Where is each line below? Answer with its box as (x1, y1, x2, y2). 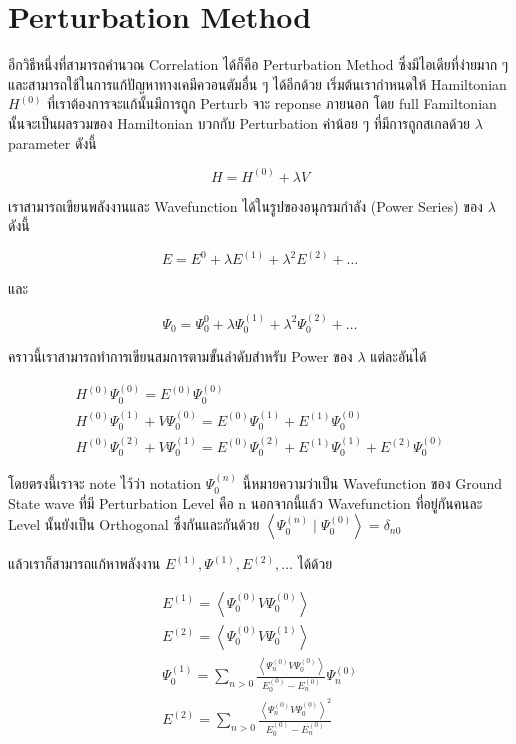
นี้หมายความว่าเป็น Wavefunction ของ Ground (242, 473, 503, 494)
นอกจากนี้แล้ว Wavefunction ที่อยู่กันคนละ (250, 492, 483, 513)
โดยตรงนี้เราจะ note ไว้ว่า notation (8, 473, 202, 494)
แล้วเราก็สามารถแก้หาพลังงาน (8, 553, 161, 574)
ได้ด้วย (297, 553, 333, 574)
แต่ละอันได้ (370, 345, 427, 366)
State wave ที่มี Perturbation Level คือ (8, 492, 234, 513)
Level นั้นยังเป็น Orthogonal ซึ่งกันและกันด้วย (8, 514, 260, 535)
